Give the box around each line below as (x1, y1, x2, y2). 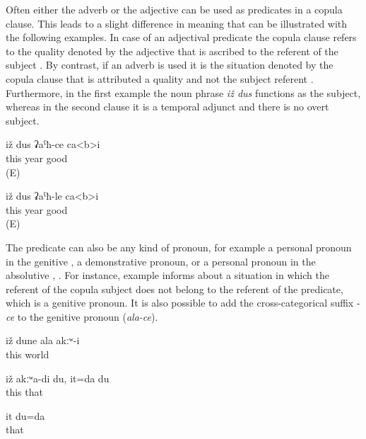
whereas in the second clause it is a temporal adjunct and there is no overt (6, 99, 329, 114)
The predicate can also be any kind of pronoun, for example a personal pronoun (6, 239, 352, 254)
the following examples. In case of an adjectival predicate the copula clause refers (6, 30, 357, 45)
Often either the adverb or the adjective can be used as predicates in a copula (6, 2, 343, 16)
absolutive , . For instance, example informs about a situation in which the (6, 268, 329, 283)
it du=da (6, 408, 45, 423)
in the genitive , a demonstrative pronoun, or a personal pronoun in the (6, 253, 316, 268)
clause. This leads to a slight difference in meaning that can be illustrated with (6, 16, 348, 30)
